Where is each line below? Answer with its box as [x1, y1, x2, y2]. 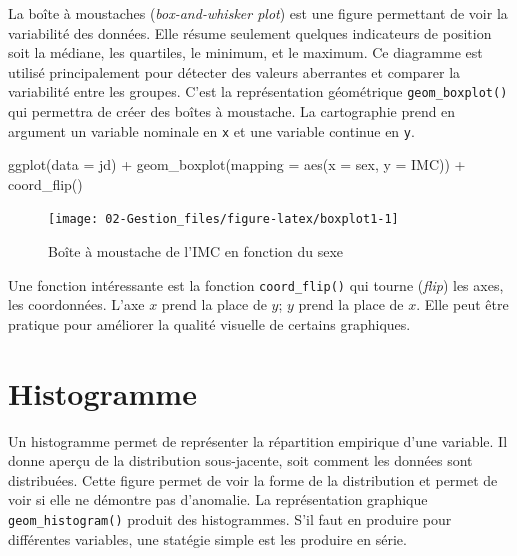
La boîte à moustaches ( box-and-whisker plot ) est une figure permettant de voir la [8, 3, 508, 23]
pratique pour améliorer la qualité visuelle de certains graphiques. [8, 313, 411, 334]
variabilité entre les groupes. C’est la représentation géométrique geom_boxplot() [8, 81, 508, 102]
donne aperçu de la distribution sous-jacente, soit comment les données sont [8, 450, 473, 471]
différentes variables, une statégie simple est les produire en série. [8, 528, 407, 549]
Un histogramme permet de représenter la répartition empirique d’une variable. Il [8, 430, 508, 451]
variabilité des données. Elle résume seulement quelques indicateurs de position [8, 22, 492, 43]
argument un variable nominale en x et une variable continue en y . [8, 120, 415, 141]
